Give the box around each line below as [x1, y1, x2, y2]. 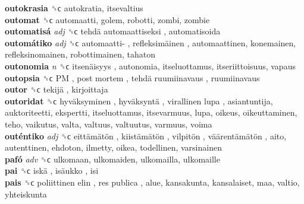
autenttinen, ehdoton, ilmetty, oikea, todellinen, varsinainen [5, 141, 222, 154]
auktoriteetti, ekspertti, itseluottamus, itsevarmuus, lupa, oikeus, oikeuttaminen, [5, 106, 297, 119]
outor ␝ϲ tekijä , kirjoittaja [5, 83, 108, 95]
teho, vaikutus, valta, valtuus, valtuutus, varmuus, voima [5, 117, 212, 130]
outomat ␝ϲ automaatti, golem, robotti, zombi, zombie [5, 13, 210, 26]
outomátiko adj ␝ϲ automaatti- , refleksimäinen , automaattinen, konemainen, [5, 36, 296, 49]
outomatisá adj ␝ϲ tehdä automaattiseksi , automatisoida [5, 25, 221, 37]
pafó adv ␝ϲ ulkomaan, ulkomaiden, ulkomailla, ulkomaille [5, 152, 220, 165]
